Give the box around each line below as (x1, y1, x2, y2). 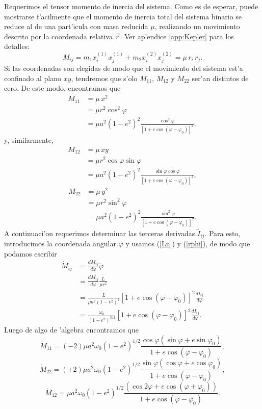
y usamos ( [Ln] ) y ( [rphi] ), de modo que (125, 238, 250, 248)
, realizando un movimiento (154, 21, 240, 32)
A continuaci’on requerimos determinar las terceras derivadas (4, 227, 195, 238)
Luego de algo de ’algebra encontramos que (4, 324, 139, 335)
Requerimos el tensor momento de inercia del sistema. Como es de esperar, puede (4, 1, 258, 11)
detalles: (4, 41, 30, 52)
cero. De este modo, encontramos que (4, 83, 121, 93)
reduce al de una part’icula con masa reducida (4, 21, 148, 32)
